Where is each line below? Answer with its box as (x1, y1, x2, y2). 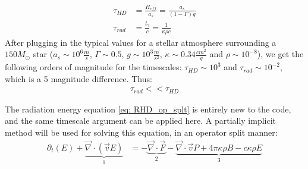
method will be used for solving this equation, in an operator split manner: (5, 126, 278, 138)
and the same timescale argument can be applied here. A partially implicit (5, 114, 276, 127)
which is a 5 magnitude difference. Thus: (5, 72, 152, 84)
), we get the (257, 48, 304, 60)
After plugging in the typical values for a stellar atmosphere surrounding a (5, 36, 276, 48)
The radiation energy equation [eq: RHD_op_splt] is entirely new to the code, (5, 102, 291, 115)
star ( (33, 48, 54, 60)
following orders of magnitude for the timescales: (5, 61, 182, 73)
